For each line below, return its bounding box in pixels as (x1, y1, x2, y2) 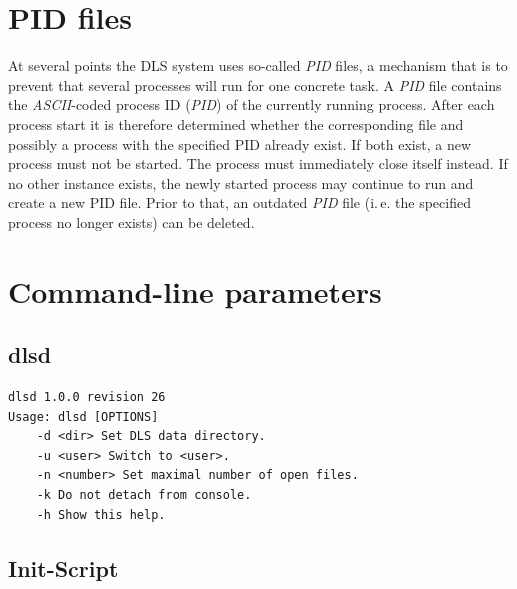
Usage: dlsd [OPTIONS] (8, 409, 159, 424)
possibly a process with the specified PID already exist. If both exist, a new (8, 133, 471, 154)
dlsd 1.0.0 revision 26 (8, 390, 166, 405)
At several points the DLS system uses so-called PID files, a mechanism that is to (8, 55, 508, 76)
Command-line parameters (8, 270, 382, 311)
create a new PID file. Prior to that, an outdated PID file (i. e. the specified (8, 192, 471, 213)
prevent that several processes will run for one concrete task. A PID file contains (8, 74, 502, 95)
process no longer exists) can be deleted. (8, 211, 255, 232)
